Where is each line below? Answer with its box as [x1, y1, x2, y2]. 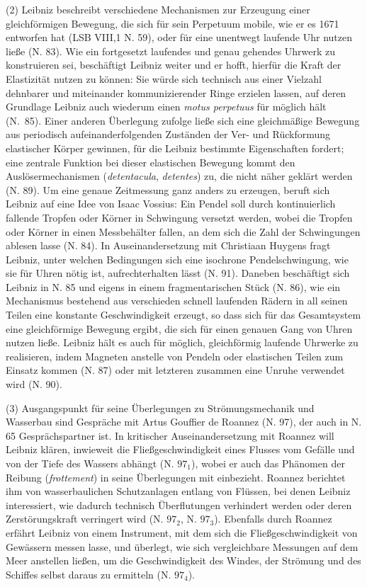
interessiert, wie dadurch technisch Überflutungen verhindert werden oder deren [6, 497, 352, 512]
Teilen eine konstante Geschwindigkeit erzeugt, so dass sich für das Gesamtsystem [6, 307, 361, 322]
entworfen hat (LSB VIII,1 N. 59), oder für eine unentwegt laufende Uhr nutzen [6, 30, 353, 45]
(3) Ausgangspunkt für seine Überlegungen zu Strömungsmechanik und [6, 400, 315, 415]
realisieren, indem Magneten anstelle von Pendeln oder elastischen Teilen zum [6, 348, 344, 363]
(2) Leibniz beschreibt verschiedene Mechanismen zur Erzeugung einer [6, 2, 310, 16]
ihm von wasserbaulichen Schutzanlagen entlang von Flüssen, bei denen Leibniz [6, 484, 351, 498]
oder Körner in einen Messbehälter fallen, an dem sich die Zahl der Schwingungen [6, 224, 361, 239]
